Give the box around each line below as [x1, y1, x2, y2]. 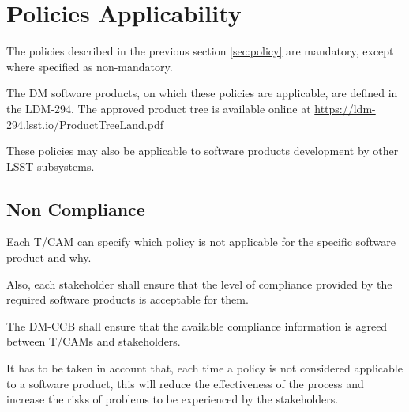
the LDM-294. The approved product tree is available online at [6, 100, 311, 116]
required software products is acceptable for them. [6, 291, 249, 308]
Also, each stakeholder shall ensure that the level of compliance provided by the [6, 275, 392, 292]
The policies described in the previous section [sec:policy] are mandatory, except [6, 43, 394, 59]
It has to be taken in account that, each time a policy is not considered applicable [6, 360, 403, 376]
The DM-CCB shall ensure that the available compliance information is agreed [6, 317, 388, 334]
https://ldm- [314, 100, 376, 116]
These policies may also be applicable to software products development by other [6, 142, 399, 159]
